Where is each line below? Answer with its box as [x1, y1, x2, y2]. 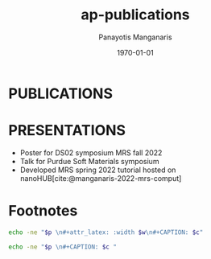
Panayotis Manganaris [98, 32, 172, 42]
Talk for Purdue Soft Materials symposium [19, 156, 159, 166]
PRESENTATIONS [8, 121, 126, 140]
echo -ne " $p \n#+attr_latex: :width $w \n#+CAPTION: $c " [8, 228, 204, 236]
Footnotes [8, 202, 78, 220]
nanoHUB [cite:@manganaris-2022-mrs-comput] [19, 173, 182, 183]
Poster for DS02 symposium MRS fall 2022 [19, 147, 163, 158]
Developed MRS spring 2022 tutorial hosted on [19, 165, 176, 175]
